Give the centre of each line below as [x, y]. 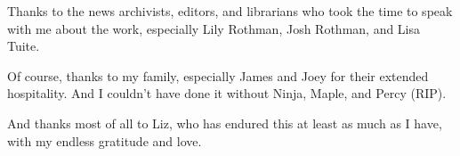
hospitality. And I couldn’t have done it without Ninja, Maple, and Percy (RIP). [227, 93]
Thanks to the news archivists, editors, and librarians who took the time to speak [230, 11]
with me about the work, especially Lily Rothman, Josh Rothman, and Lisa [214, 28]
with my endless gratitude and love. [105, 140]
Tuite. [24, 46]
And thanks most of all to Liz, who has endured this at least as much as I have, [225, 123]
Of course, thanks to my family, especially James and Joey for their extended [218, 75]
